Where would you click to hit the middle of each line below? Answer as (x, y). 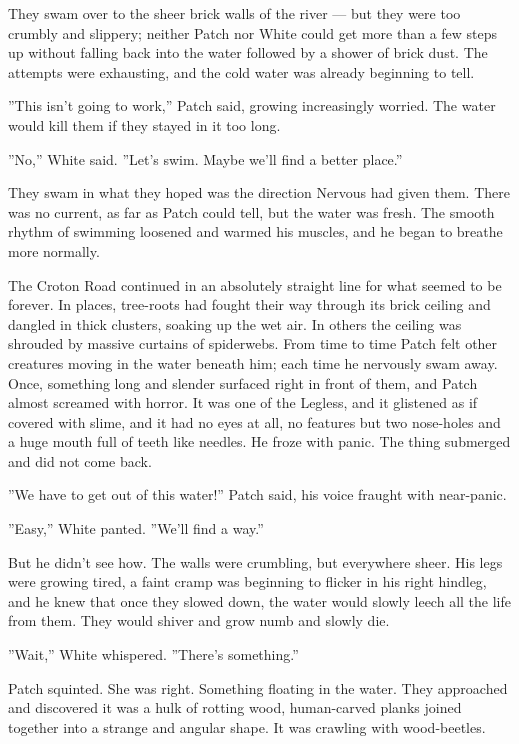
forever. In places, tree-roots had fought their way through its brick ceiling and (249, 304)
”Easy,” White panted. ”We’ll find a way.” (136, 528)
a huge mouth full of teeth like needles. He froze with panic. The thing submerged (259, 441)
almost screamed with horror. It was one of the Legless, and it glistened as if (243, 402)
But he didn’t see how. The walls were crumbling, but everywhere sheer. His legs (255, 561)
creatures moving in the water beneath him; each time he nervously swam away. (253, 362)
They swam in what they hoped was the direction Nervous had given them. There (259, 192)
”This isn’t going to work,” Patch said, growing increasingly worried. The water (252, 105)
